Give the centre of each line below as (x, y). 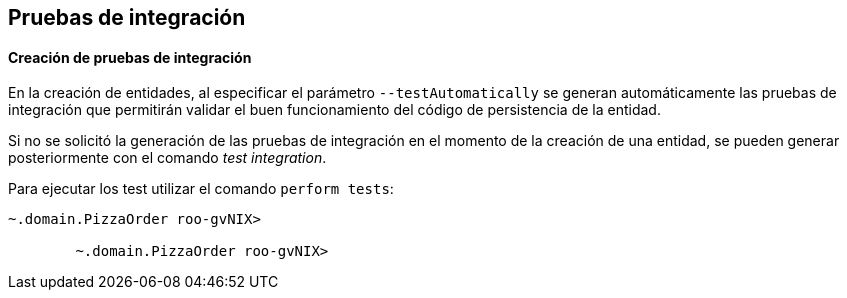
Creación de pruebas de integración (130, 57)
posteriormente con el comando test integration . (167, 158)
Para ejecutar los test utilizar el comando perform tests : (201, 189)
